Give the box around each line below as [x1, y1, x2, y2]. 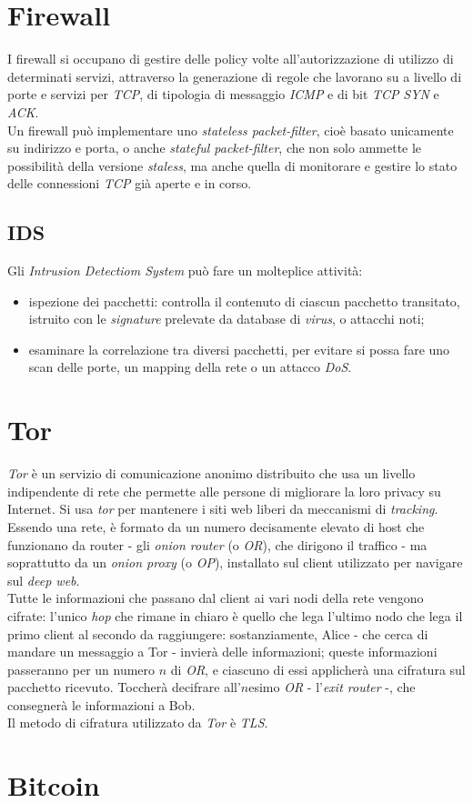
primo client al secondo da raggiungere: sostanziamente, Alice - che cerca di [7, 624, 428, 643]
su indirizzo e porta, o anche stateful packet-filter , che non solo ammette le [7, 138, 422, 157]
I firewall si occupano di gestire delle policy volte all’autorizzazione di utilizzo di [7, 49, 454, 68]
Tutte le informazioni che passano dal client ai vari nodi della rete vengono [7, 588, 424, 607]
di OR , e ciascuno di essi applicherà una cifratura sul [170, 659, 466, 678]
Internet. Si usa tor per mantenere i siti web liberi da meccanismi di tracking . [7, 499, 438, 518]
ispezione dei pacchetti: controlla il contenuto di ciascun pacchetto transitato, [28, 291, 460, 310]
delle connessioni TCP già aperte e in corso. [7, 174, 252, 193]
